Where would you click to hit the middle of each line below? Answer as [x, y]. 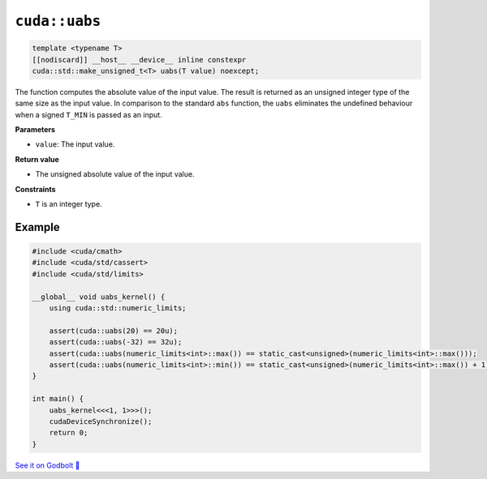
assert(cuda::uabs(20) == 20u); [114, 331]
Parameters [35, 130]
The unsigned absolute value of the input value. [115, 174]
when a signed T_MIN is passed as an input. [88, 114]
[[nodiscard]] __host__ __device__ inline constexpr [139, 60]
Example [37, 227]
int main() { [58, 399]
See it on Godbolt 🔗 [47, 465]
